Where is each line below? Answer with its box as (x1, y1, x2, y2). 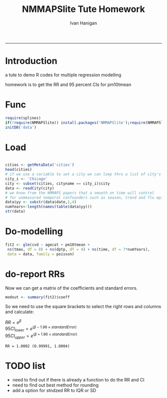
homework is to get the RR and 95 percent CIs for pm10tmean (5, 81, 132, 87)
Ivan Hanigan (70, 20, 97, 26)
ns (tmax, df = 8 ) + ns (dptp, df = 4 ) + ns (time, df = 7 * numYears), (7, 247, 150, 252)
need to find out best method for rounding (12, 382, 99, 388)
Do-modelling (5, 226, 63, 237)
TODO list (5, 361, 46, 372)
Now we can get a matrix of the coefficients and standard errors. (5, 285, 138, 291)
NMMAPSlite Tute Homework (22, 3, 145, 15)
